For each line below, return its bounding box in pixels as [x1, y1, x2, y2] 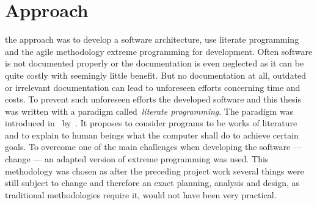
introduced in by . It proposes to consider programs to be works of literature [5, 117, 297, 129]
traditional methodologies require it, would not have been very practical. [5, 188, 277, 201]
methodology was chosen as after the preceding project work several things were [5, 164, 304, 177]
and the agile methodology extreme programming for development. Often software [5, 45, 313, 57]
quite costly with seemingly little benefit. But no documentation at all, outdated [5, 68, 307, 81]
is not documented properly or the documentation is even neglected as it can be [5, 57, 304, 70]
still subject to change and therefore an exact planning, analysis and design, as [5, 176, 300, 189]
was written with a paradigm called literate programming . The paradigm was [5, 104, 294, 117]
